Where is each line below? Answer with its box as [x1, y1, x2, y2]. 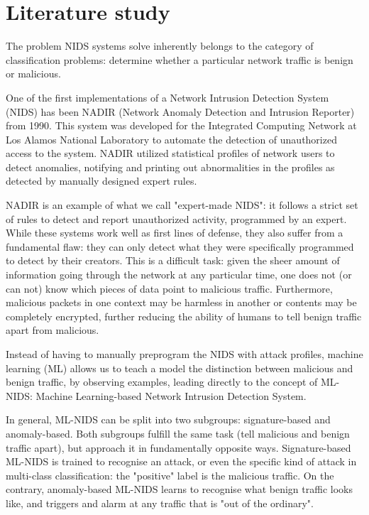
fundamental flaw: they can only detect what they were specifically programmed [6, 239, 354, 254]
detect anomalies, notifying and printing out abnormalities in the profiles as [6, 159, 335, 174]
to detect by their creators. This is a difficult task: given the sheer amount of [6, 253, 340, 268]
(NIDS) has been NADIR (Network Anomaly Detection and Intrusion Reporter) [6, 104, 355, 119]
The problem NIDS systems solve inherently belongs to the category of [6, 38, 314, 53]
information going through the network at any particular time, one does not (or [6, 267, 352, 282]
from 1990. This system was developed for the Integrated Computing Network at [6, 118, 357, 133]
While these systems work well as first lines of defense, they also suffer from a [6, 225, 343, 240]
